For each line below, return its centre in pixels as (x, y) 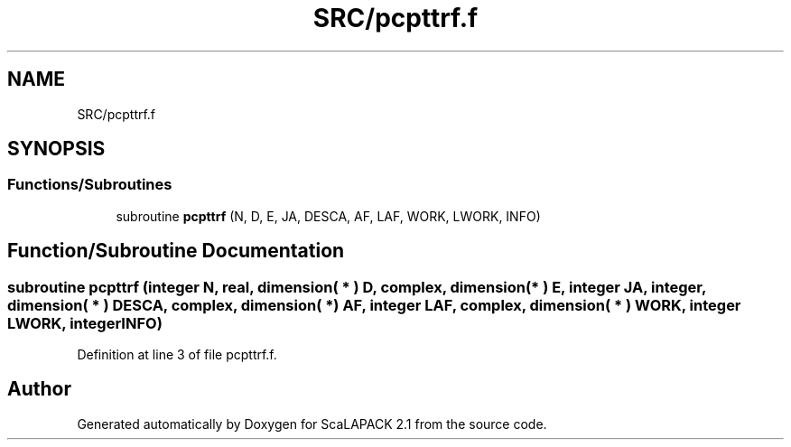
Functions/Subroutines (90, 185)
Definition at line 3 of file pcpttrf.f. (177, 355)
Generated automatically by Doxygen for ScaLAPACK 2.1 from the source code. (312, 424)
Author (39, 389)
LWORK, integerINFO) (85, 323)
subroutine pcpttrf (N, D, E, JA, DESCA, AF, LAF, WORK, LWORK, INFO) (328, 216)
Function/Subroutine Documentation (176, 251)
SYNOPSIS (56, 149)
